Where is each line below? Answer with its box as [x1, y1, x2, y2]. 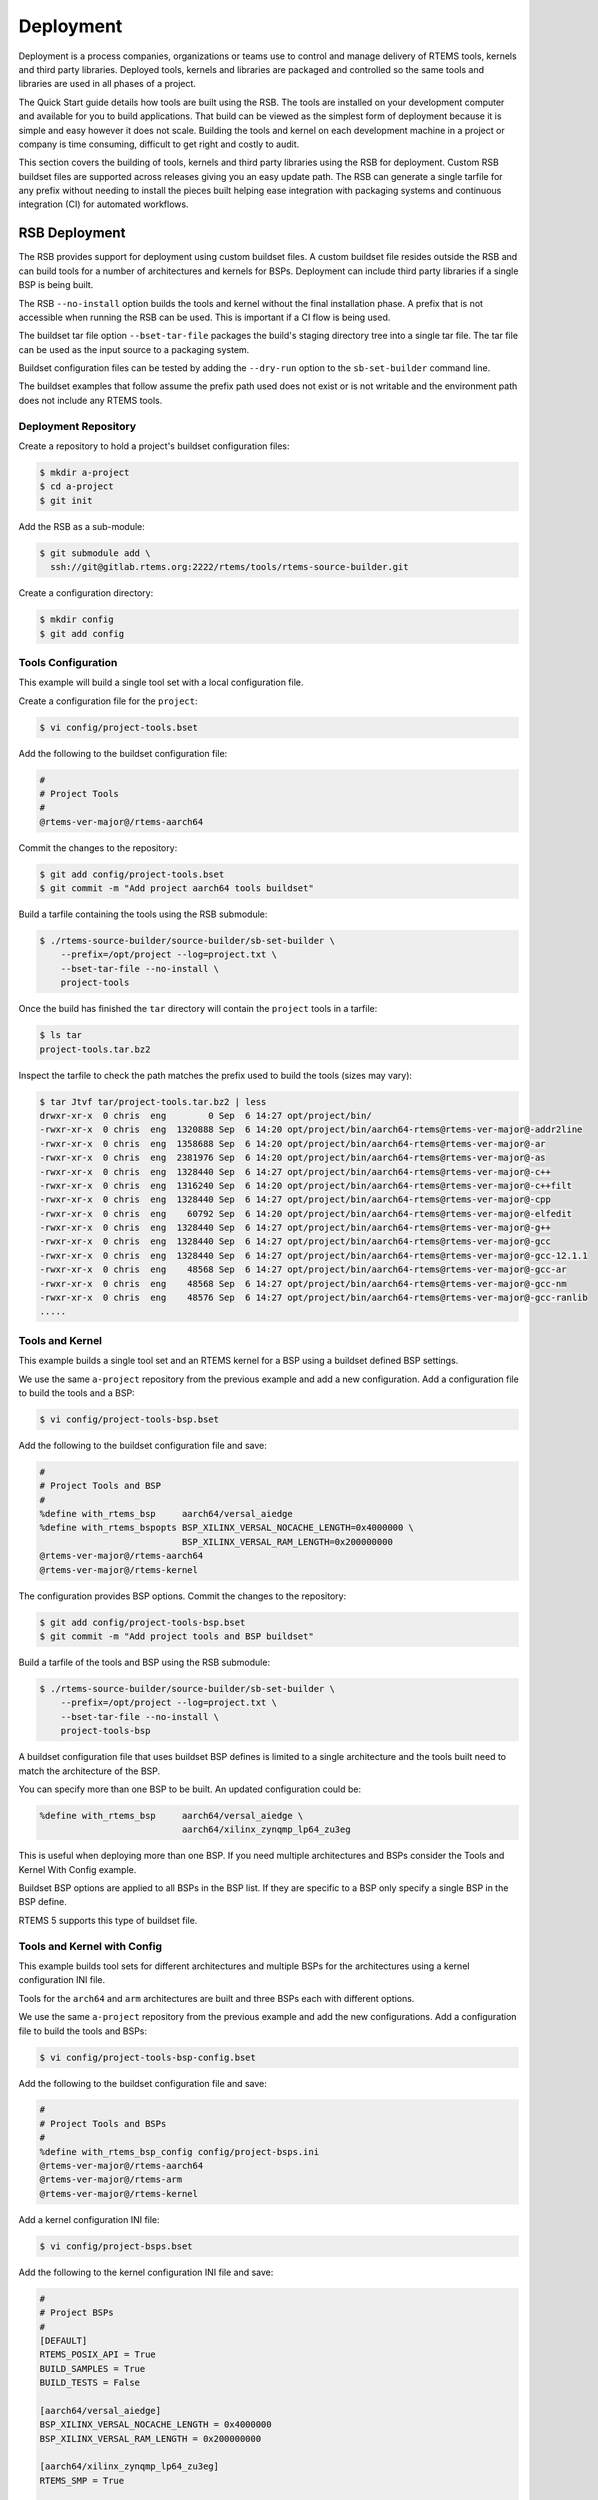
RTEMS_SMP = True [39, 2475, 125, 2486]
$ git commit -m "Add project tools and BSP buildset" [39, 1631, 314, 1642]
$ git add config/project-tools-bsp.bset [39, 1616, 246, 1628]
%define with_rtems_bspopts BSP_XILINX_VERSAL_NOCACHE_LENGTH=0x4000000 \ [39, 1522, 415, 1534]
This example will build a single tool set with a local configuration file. [18, 676, 304, 689]
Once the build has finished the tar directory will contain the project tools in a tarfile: [18, 1003, 378, 1015]
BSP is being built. [18, 279, 94, 291]
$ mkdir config [39, 614, 114, 625]
